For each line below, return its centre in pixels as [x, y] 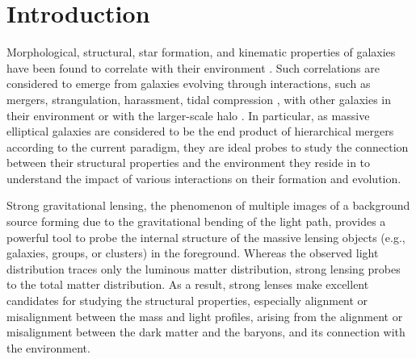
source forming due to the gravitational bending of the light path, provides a [196, 221]
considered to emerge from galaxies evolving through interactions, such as [189, 83]
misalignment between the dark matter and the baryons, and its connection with [206, 332]
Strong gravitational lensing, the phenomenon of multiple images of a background [208, 205]
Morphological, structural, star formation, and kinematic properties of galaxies [201, 52]
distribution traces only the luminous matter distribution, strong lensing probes [204, 268]
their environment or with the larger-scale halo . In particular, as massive [188, 115]
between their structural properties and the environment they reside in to [189, 163]
